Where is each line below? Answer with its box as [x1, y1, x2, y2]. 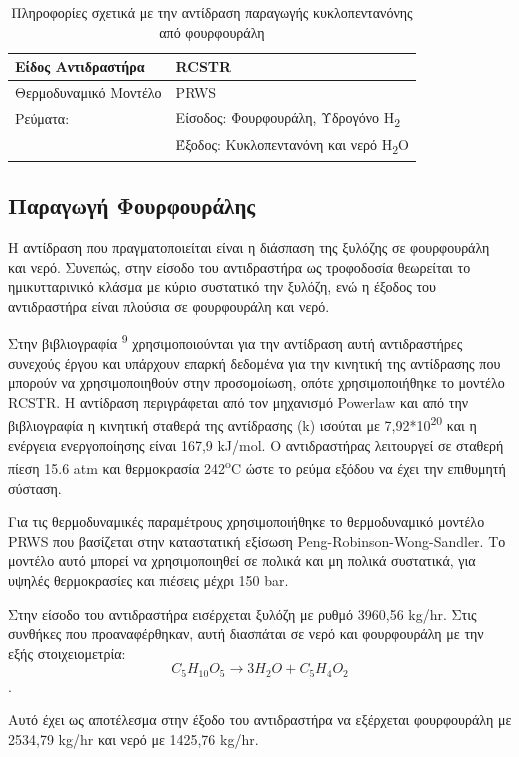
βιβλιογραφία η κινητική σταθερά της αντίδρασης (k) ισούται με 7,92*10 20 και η [8, 412, 477, 436]
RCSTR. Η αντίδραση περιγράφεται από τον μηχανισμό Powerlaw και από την [8, 391, 469, 412]
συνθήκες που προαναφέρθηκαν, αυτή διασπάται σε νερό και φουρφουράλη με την [8, 623, 484, 644]
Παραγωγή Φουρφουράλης [8, 190, 256, 221]
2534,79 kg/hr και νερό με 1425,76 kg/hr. [8, 728, 259, 749]
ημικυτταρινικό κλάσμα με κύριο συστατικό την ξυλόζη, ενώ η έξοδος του [8, 276, 436, 297]
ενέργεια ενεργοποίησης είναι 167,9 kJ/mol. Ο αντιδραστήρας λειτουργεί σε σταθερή [8, 434, 504, 455]
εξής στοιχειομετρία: [8, 642, 126, 663]
